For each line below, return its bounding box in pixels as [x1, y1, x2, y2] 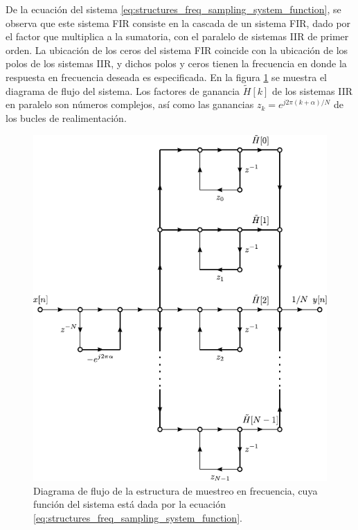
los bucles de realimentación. [6, 110, 127, 125]
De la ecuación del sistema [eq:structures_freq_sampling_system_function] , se [6, 2, 341, 16]
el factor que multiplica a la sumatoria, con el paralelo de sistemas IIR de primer [6, 29, 349, 44]
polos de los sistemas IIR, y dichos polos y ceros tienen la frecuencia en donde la [6, 56, 347, 71]
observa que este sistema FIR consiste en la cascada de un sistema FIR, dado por [6, 15, 351, 30]
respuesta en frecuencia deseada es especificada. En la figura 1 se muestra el [6, 69, 327, 84]
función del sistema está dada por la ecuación [33, 497, 226, 511]
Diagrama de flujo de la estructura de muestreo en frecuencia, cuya [33, 483, 318, 497]
